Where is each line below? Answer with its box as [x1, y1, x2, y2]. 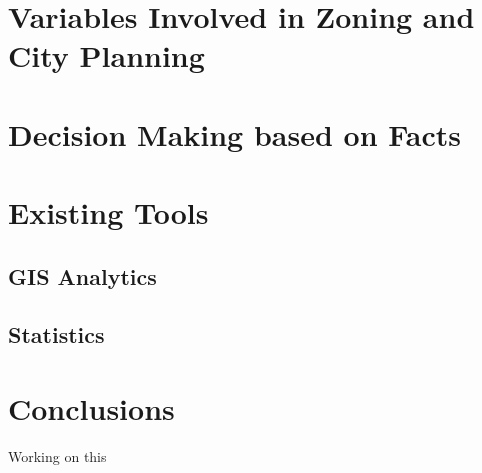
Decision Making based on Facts [8, 113, 462, 154]
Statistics [8, 319, 105, 350]
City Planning [8, 35, 205, 76]
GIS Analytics [8, 260, 157, 291]
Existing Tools [8, 192, 209, 233]
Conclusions [8, 388, 175, 429]
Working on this [8, 446, 107, 466]
